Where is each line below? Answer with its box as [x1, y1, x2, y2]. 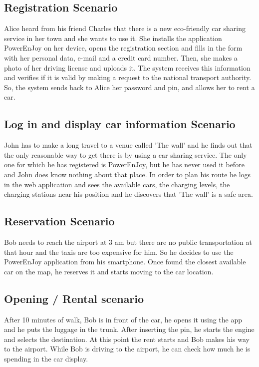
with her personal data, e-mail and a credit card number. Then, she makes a [4, 52, 238, 63]
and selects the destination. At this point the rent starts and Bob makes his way [4, 333, 250, 344]
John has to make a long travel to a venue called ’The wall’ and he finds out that [4, 140, 253, 150]
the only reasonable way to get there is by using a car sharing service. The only [4, 149, 247, 160]
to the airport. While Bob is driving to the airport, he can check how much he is [4, 343, 251, 354]
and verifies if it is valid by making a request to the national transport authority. [4, 72, 252, 83]
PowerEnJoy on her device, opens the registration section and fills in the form [4, 43, 243, 53]
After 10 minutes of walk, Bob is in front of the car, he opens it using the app [4, 314, 243, 324]
